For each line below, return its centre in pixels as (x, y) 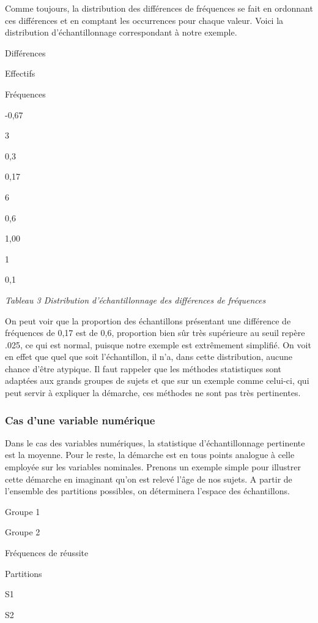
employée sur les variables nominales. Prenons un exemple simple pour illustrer (153, 467)
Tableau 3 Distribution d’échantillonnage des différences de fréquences (135, 300)
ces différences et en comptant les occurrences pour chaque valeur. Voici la (144, 20)
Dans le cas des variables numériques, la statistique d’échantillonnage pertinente (155, 442)
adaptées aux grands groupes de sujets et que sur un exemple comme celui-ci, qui (157, 380)
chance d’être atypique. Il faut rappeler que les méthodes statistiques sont (143, 368)
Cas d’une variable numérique (80, 420)
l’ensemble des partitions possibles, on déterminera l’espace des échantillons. (147, 491)
